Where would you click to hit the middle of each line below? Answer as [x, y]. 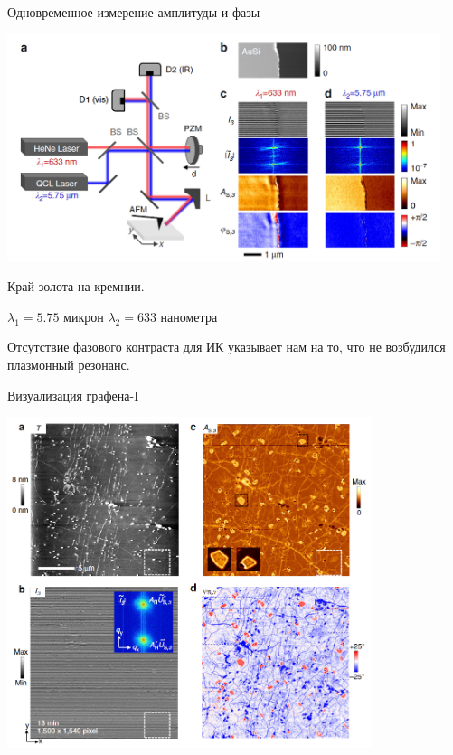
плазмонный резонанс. [69, 365]
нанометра [189, 316]
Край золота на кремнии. [76, 286]
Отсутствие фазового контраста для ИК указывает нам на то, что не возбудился [226, 347]
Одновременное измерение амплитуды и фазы [134, 12]
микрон [84, 316]
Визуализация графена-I [73, 395]
